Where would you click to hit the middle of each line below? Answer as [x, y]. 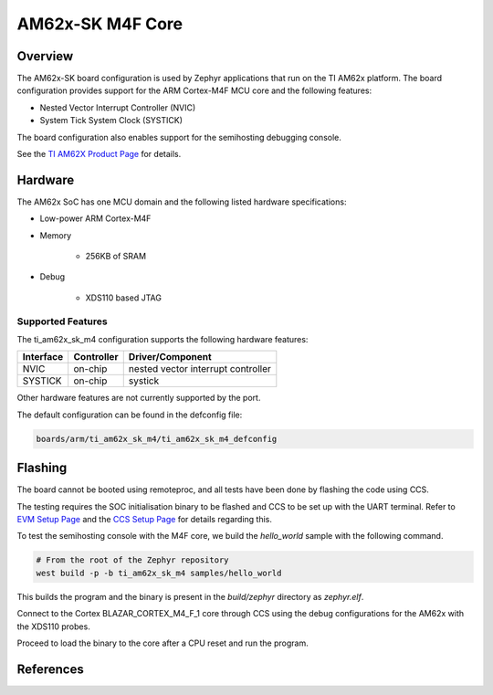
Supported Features [63, 321]
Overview [45, 56]
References [50, 669]
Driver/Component [170, 357]
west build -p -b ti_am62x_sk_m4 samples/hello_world [159, 573]
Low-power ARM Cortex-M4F [95, 218]
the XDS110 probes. [53, 627]
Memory [56, 235]
